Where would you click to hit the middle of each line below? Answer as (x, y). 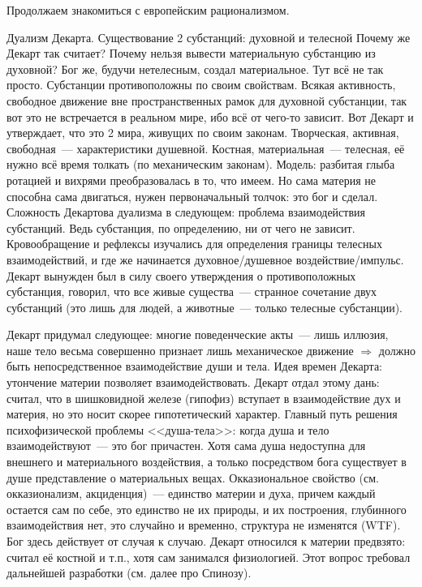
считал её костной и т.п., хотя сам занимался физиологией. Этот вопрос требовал (209, 557)
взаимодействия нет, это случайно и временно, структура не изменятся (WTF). (204, 525)
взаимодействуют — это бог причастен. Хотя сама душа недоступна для (186, 446)
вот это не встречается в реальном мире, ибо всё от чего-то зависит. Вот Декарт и (210, 116)
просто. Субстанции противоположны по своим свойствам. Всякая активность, (201, 85)
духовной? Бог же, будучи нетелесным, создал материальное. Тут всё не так (195, 69)
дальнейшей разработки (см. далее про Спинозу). (129, 573)
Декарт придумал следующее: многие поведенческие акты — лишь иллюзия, (198, 334)
